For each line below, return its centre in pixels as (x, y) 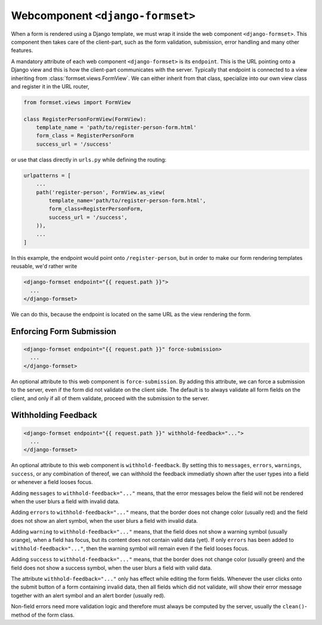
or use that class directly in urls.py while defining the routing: (89, 160)
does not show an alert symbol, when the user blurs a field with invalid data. (104, 520)
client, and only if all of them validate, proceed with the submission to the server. (110, 398)
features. (22, 50)
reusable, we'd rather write (44, 266)
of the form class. (53, 615)
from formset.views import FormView (77, 102)
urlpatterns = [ (47, 175)
